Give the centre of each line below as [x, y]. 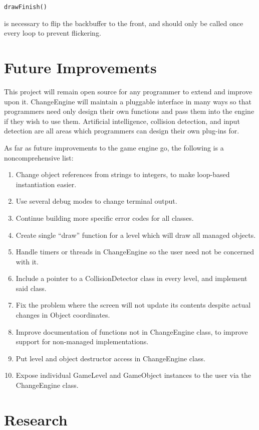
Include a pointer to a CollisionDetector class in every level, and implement [132, 278]
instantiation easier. [46, 184]
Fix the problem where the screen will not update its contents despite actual [133, 305]
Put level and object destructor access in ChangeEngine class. [110, 358]
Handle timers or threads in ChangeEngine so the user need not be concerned [135, 252]
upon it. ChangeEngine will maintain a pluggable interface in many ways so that [128, 101]
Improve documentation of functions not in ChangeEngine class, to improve [132, 331]
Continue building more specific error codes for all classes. [105, 218]
